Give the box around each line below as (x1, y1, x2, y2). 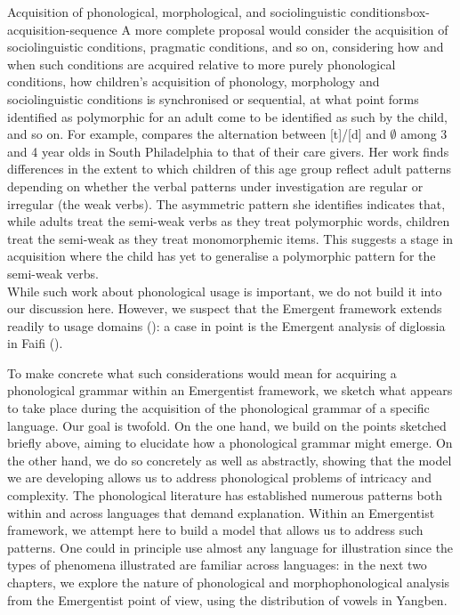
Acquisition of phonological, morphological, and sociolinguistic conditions (7, 3, 407, 20)
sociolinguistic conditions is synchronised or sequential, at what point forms (7, 89, 419, 108)
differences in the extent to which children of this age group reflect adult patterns (7, 159, 451, 178)
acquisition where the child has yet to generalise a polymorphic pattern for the (7, 247, 436, 265)
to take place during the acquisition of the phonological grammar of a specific (7, 399, 430, 417)
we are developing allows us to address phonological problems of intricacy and (7, 468, 432, 487)
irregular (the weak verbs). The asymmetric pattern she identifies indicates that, (7, 194, 446, 213)
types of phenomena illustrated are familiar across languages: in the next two (7, 555, 427, 574)
